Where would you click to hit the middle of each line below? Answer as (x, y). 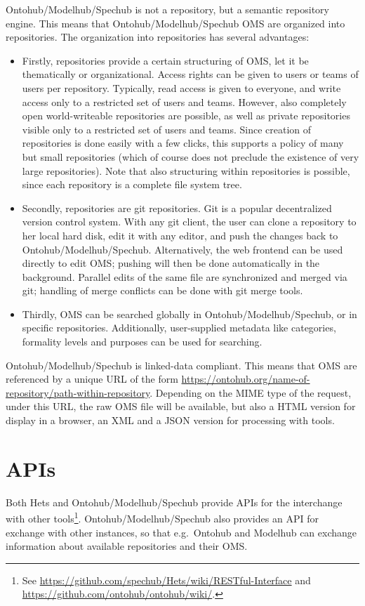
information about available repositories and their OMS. (127, 546)
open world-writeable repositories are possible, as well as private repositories (186, 116)
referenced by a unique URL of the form (92, 379)
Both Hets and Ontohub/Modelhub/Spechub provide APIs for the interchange (174, 502)
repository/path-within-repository (78, 392)
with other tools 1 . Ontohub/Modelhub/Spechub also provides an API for (162, 517)
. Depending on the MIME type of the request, (251, 392)
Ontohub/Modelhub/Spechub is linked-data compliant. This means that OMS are (181, 365)
